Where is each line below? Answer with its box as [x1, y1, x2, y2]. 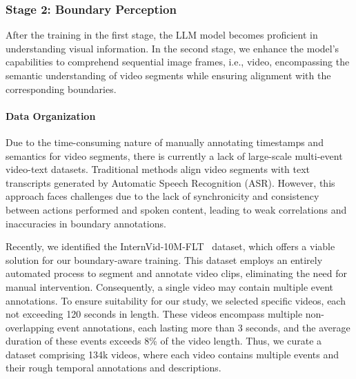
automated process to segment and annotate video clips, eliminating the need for [6, 266, 348, 280]
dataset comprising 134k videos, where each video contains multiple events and [6, 347, 339, 361]
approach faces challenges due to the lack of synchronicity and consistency [6, 189, 319, 203]
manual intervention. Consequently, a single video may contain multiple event [6, 279, 334, 294]
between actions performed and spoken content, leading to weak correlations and [6, 202, 347, 216]
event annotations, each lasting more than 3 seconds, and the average [57, 320, 350, 334]
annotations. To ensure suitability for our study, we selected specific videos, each [6, 293, 346, 307]
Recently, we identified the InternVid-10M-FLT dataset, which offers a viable [6, 239, 335, 254]
